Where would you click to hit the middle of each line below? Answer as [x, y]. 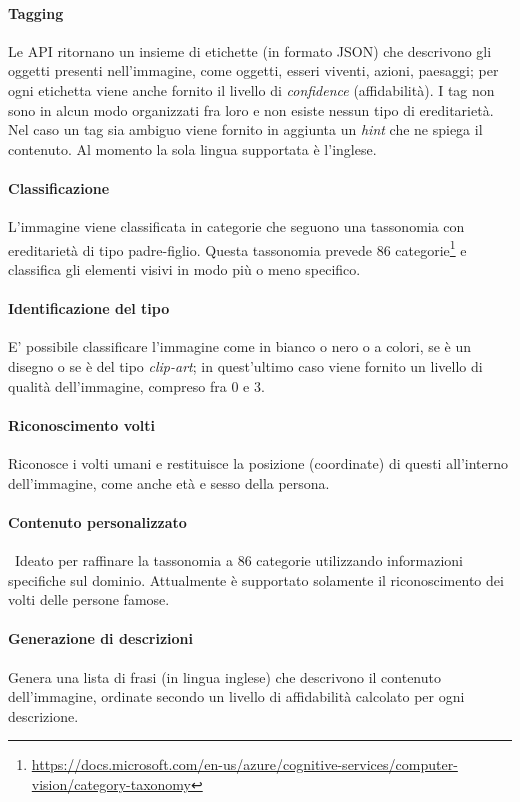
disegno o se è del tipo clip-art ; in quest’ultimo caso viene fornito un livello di [245, 365]
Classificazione [59, 187]
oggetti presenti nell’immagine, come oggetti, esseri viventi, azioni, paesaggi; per [253, 70]
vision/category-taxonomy [111, 783]
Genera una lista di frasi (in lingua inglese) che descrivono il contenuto [224, 676]
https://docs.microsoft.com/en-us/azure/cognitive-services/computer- [244, 764]
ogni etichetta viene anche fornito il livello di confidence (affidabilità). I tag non [251, 89]
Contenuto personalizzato [97, 521]
